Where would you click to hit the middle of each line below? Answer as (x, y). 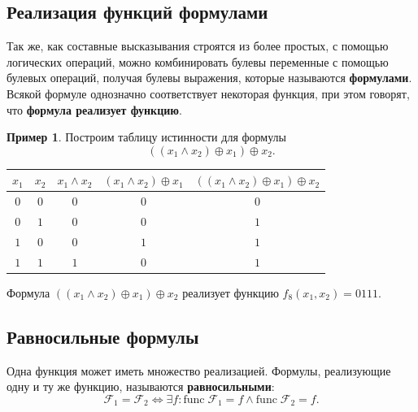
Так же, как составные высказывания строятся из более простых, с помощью (198, 46)
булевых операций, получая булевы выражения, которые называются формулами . (209, 78)
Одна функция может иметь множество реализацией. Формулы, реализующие (199, 370)
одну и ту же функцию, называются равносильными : (141, 386)
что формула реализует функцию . (94, 109)
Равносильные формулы (103, 336)
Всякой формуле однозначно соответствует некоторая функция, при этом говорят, (208, 93)
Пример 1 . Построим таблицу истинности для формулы (146, 137)
